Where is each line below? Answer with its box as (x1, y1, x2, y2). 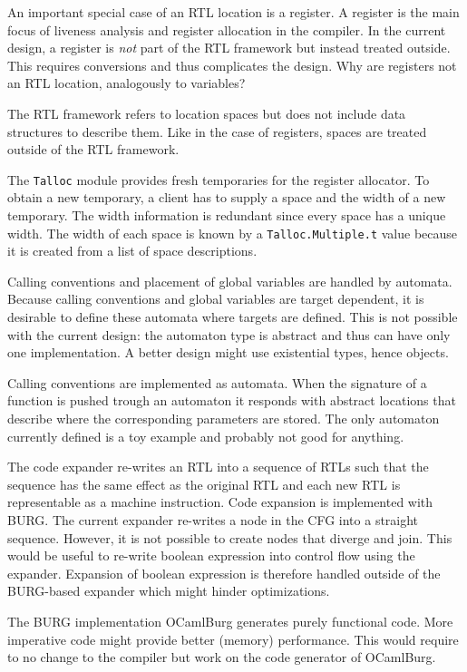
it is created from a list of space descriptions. (7, 241, 258, 260)
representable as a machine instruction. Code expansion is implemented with (7, 492, 433, 511)
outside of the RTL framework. (7, 140, 180, 159)
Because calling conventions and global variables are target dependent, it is (7, 289, 424, 308)
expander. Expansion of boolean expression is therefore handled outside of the (7, 563, 441, 582)
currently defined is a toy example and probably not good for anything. (7, 426, 404, 445)
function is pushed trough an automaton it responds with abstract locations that (7, 391, 456, 410)
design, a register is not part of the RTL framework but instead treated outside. (7, 38, 451, 57)
